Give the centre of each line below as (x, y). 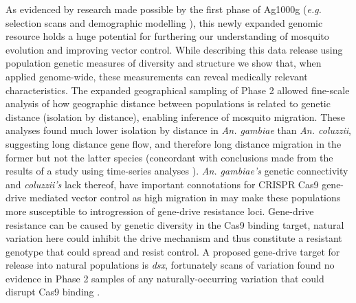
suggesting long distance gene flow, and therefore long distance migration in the (174, 143)
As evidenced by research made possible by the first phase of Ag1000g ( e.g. (164, 9)
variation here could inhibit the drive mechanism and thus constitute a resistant (174, 238)
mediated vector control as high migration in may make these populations (185, 198)
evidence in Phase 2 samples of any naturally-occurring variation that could (165, 278)
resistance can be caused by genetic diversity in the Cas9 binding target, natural (175, 224)
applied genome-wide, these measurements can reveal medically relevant (157, 76)
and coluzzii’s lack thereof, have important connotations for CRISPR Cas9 (162, 184)
